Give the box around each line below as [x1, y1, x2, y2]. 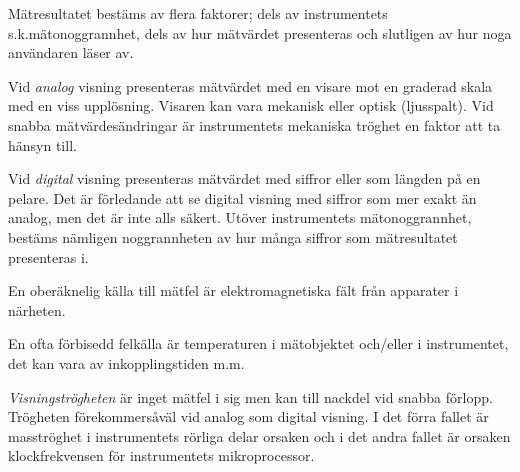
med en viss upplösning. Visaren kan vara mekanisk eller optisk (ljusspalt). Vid [8, 95, 494, 116]
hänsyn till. [8, 134, 77, 155]
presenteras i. [8, 246, 89, 267]
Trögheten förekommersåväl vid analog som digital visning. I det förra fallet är [8, 406, 489, 427]
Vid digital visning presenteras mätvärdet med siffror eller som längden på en [8, 168, 481, 189]
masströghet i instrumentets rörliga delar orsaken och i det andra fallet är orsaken [8, 425, 511, 446]
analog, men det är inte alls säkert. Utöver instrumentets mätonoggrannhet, [8, 207, 472, 228]
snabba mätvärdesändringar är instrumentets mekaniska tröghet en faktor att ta [8, 114, 501, 135]
